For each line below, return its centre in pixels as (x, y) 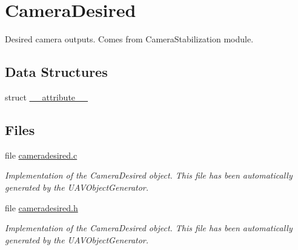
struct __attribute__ (47, 97)
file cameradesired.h (41, 207)
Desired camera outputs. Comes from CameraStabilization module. (129, 39)
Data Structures (56, 72)
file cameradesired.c (41, 155)
